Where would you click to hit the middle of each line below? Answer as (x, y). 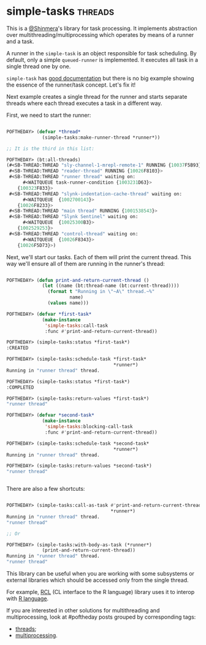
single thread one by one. (39, 66)
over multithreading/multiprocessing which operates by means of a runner (100, 34)
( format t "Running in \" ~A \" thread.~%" (101, 292)
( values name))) (68, 303)
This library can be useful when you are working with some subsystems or (101, 574)
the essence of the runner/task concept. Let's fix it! (71, 85)
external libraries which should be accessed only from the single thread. (97, 580)
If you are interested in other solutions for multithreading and (83, 611)
